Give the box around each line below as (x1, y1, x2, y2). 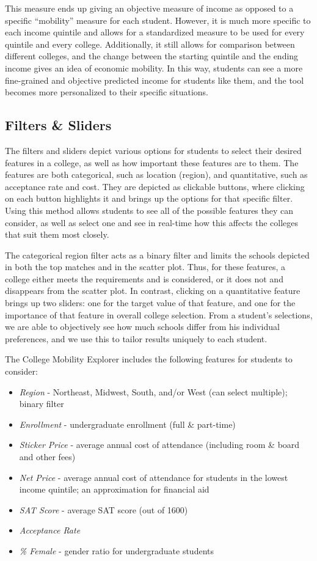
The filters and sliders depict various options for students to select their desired (5, 144, 302, 156)
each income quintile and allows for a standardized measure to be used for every (5, 26, 305, 38)
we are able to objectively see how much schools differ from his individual (5, 320, 280, 333)
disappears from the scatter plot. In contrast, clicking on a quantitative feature (5, 284, 301, 297)
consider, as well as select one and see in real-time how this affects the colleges (5, 216, 299, 229)
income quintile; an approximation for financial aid (19, 483, 210, 496)
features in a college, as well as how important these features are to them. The (5, 156, 299, 169)
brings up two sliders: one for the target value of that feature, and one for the (5, 296, 296, 309)
